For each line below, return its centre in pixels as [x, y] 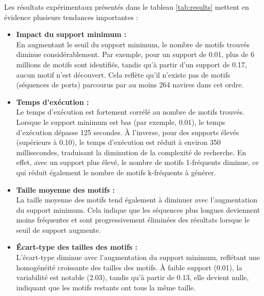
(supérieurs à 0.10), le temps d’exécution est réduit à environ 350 [118, 142]
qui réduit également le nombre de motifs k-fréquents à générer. [116, 172]
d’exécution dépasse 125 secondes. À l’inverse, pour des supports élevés [128, 132]
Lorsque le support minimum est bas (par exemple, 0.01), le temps [121, 122]
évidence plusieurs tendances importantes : [71, 17]
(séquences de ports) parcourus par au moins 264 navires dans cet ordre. [130, 85]
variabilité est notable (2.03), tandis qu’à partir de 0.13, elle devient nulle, [133, 277]
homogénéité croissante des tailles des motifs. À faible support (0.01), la [129, 267]
